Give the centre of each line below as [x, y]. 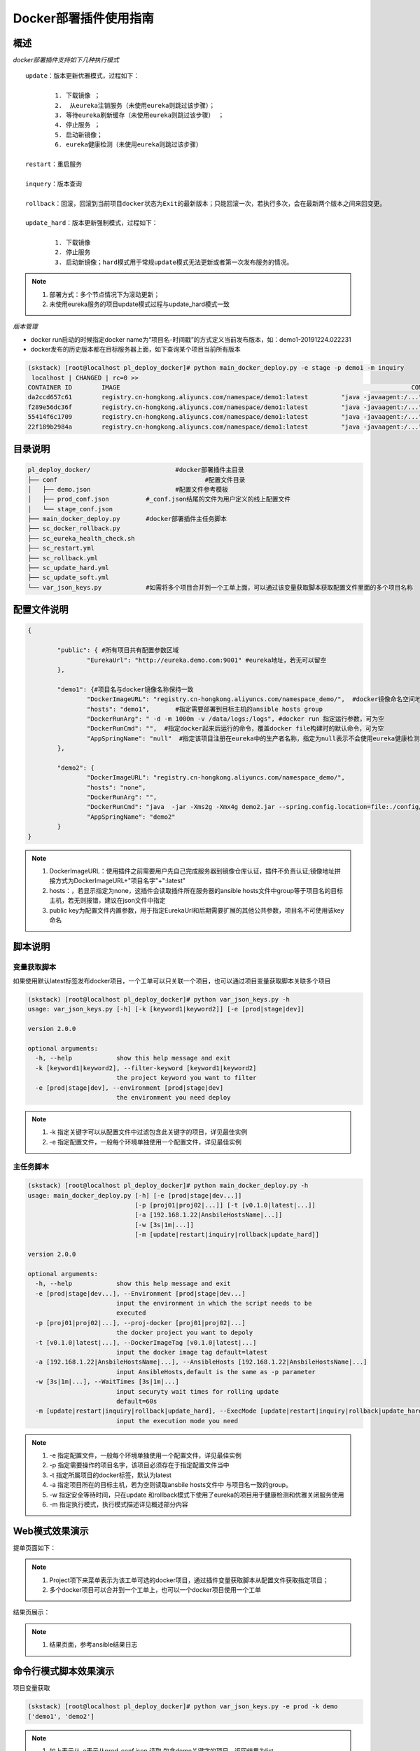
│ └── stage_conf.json [70, 509]
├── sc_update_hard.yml [69, 568]
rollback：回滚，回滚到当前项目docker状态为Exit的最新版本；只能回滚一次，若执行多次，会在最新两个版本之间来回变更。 [206, 203]
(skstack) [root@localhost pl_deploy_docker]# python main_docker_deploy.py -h [168, 1186]
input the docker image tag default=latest [192, 1352]
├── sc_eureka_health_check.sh [82, 538]
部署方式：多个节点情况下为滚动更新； [105, 294]
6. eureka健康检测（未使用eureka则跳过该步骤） [128, 145]
